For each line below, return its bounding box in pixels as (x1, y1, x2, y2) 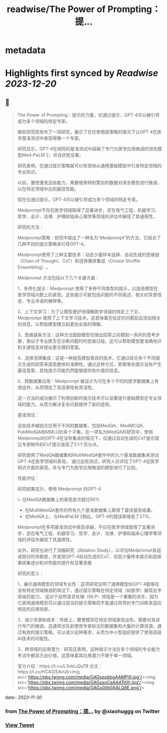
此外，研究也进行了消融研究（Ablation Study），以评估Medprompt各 (17, 547, 157, 553)
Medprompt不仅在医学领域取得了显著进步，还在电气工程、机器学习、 (17, 207, 160, 213)
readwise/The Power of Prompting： (6, 4, 161, 15)
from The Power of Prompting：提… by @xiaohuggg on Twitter (5, 708, 161, 715)
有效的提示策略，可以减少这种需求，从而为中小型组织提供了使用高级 (21, 629, 162, 635)
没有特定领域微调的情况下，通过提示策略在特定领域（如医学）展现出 (17, 587, 158, 593)
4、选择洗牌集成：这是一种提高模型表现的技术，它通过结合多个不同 (17, 355, 156, 361)
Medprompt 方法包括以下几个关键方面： (17, 275, 100, 281)
